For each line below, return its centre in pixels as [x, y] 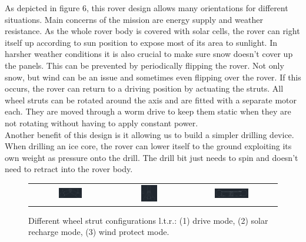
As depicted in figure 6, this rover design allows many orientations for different [147, 8]
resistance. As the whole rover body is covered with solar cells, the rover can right [152, 31]
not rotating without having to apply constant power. [102, 122]
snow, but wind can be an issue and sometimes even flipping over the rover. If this [153, 77]
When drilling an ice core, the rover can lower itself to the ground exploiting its [148, 146]
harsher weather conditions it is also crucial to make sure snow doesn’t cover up [149, 54]
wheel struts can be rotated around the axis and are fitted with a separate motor [151, 100]
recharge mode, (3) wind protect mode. [99, 232]
